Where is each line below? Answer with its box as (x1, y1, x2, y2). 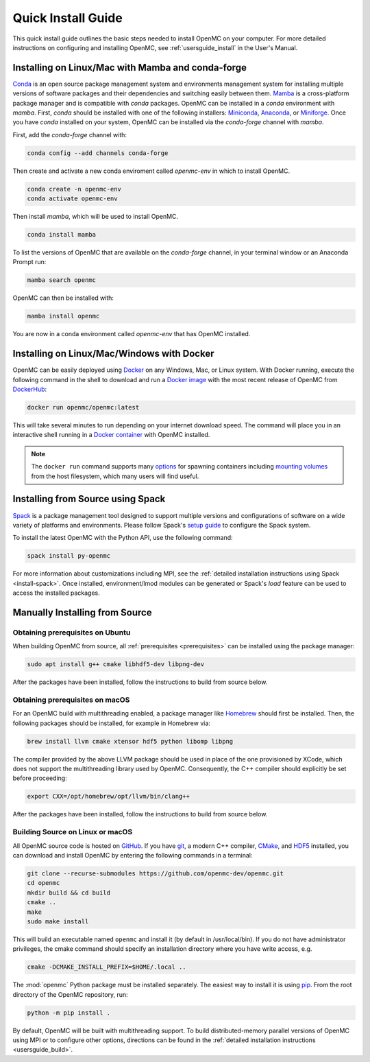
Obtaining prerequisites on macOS (12, 695, 130, 705)
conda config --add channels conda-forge (27, 149, 169, 157)
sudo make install (27, 917, 89, 925)
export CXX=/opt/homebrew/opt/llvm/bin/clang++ (27, 792, 190, 801)
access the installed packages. (12, 589, 100, 597)
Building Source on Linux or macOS (12, 827, 133, 837)
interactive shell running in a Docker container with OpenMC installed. (12, 431, 210, 439)
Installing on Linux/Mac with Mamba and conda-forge (12, 62, 247, 73)
